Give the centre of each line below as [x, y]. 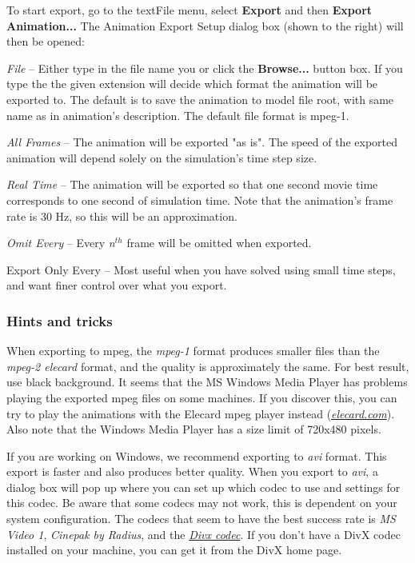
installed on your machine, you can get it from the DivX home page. [174, 550]
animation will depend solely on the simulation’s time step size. [162, 157]
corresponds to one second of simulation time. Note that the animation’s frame [200, 200]
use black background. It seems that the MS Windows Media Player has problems [207, 382]
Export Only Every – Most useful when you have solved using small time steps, [201, 269]
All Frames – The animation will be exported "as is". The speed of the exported [202, 142]
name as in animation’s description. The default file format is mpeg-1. [178, 115]
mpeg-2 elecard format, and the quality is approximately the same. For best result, [208, 366]
